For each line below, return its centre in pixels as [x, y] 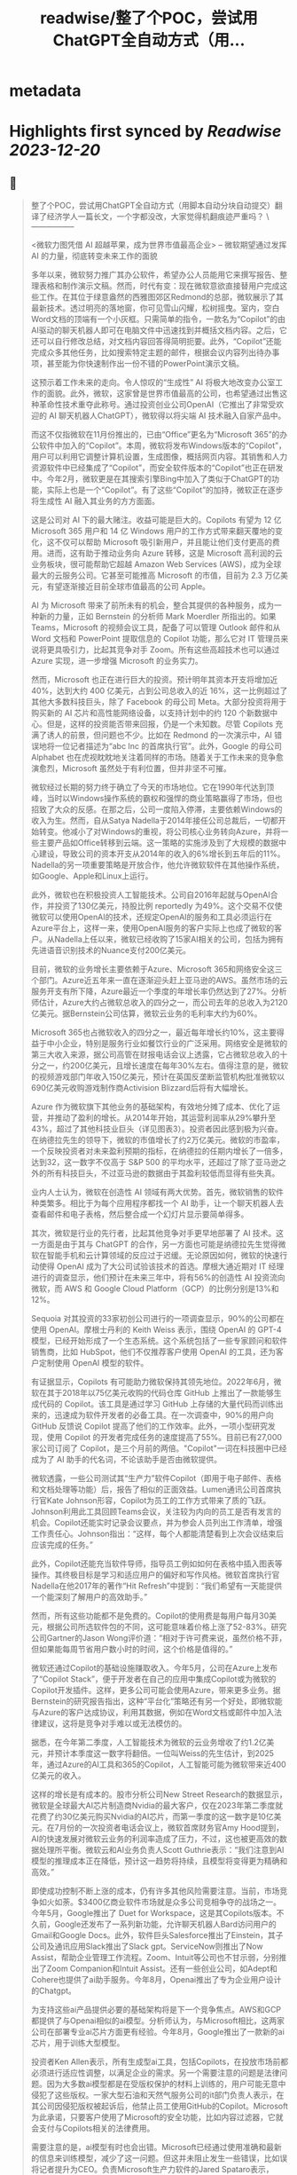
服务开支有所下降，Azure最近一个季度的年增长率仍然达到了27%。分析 [159, 991]
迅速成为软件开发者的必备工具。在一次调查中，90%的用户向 [164, 1415]
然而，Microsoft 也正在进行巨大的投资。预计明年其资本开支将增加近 [154, 680]
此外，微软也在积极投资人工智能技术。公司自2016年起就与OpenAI [150, 895]
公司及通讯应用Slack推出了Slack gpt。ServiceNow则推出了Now [147, 1946]
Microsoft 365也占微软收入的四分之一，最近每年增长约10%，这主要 [154, 1032]
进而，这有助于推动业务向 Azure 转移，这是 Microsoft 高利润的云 [164, 553]
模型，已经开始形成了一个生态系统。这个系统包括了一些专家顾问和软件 [159, 1341]
